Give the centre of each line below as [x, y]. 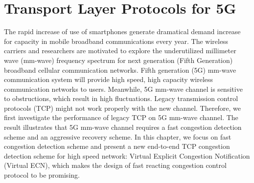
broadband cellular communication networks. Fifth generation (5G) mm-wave [120, 70]
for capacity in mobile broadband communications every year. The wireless [116, 41]
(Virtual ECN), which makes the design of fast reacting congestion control [115, 165]
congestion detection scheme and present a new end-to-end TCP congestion [117, 146]
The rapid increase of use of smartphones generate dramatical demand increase [122, 31]
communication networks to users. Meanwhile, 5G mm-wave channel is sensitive [123, 89]
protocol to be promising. [42, 175]
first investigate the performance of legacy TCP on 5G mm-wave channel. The [121, 117]
